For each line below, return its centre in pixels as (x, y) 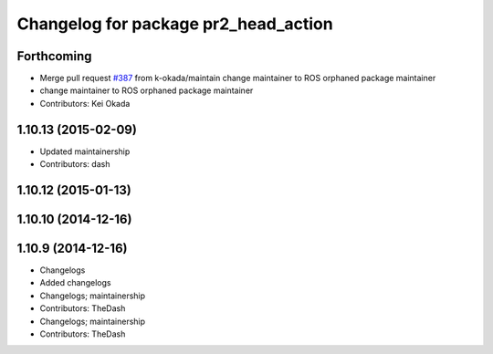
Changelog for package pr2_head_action (175, 24)
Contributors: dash (75, 164)
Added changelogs (75, 283)
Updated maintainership (85, 151)
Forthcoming (54, 56)
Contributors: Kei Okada (85, 103)
